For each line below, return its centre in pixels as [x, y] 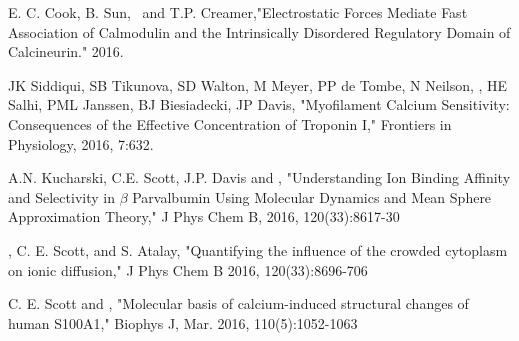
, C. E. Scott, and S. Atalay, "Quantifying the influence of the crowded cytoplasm [258, 249]
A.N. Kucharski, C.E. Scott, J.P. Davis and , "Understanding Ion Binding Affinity [259, 177]
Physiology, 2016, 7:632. [81, 143]
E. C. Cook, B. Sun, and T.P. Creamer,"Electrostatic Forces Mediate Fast [238, 12]
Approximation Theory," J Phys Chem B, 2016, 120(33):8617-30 [204, 216]
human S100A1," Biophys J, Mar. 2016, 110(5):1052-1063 [183, 322]
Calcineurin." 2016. [66, 51]
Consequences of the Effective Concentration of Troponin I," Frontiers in [230, 123]
